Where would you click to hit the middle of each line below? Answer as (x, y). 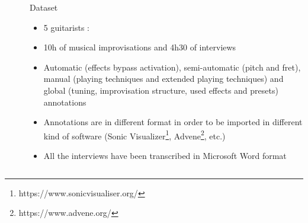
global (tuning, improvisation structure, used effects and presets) (161, 90)
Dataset (44, 7)
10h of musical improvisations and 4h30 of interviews (140, 47)
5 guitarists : (66, 27)
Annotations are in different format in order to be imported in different (173, 122)
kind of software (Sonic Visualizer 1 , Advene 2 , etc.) (134, 135)
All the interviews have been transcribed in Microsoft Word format (165, 155)
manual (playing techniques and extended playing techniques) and (163, 79)
